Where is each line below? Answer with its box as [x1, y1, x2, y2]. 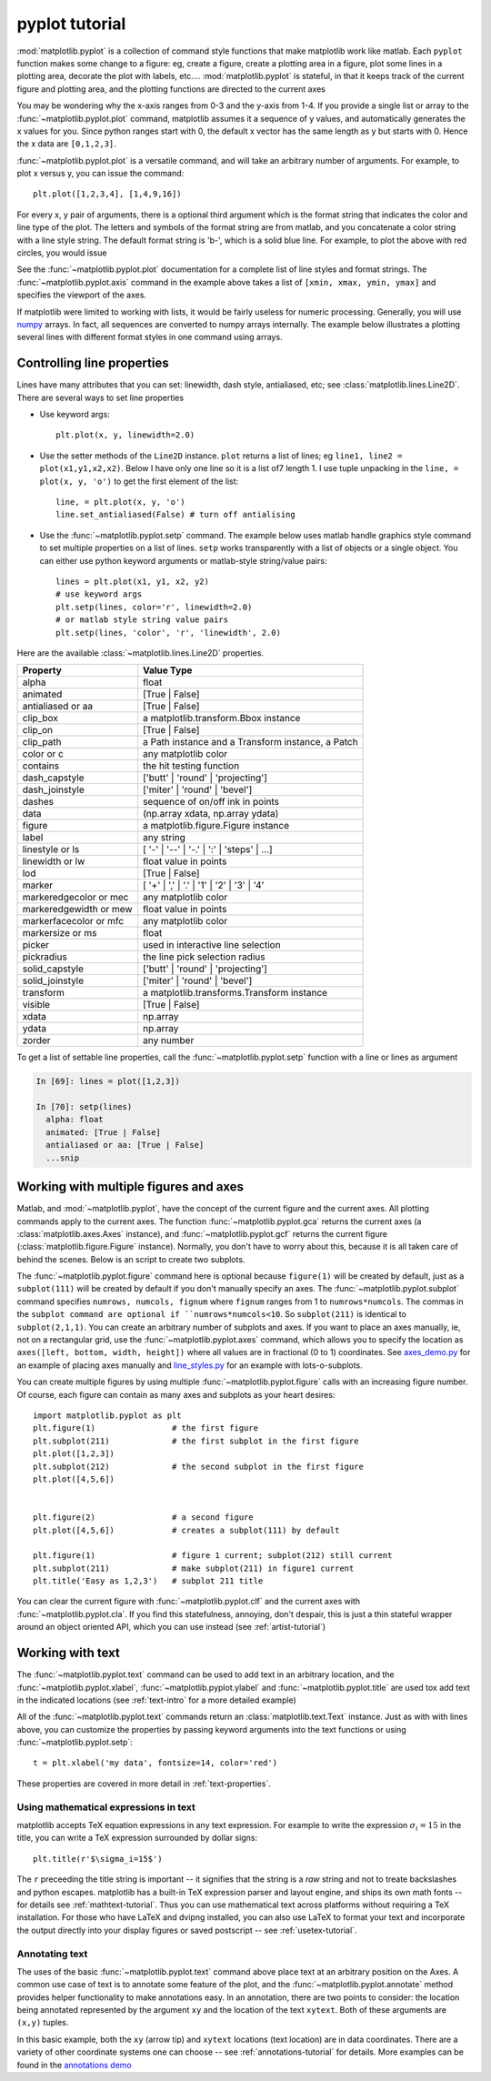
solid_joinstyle [22, 974, 85, 987]
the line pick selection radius [142, 950, 266, 963]
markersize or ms [22, 927, 97, 940]
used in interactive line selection [142, 939, 281, 951]
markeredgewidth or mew [22, 903, 133, 916]
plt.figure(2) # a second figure [33, 1513, 254, 1523]
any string [142, 831, 186, 844]
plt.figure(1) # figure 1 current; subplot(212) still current [33, 1551, 393, 1561]
